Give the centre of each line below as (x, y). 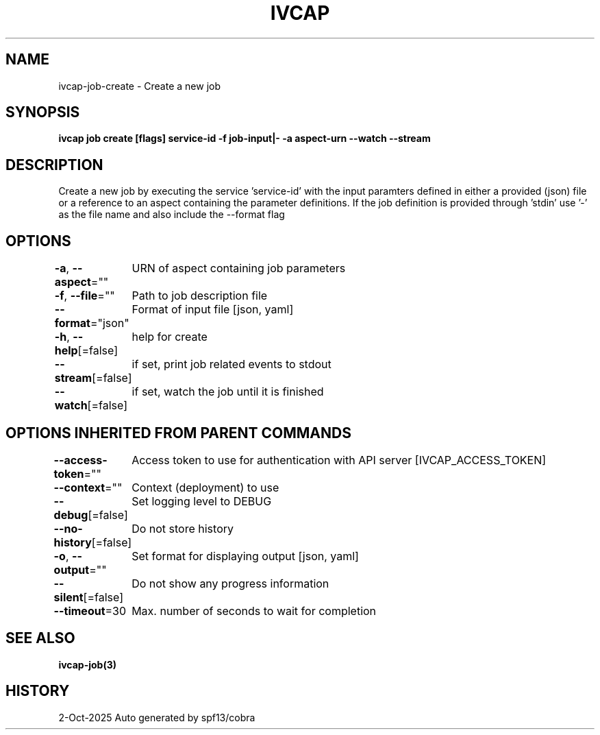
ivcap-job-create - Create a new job (139, 86)
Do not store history (183, 528)
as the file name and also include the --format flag (172, 215)
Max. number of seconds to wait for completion (254, 611)
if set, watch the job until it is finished (228, 392)
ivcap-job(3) (87, 664)
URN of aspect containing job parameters (239, 268)
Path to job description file (200, 296)
